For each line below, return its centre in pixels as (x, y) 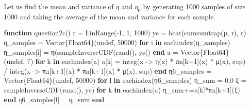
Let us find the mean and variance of (59, 6)
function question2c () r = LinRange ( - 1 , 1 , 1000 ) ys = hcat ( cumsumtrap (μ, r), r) (125, 33)
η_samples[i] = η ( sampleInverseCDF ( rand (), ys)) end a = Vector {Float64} (117, 52)
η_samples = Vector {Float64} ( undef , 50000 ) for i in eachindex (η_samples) (117, 42)
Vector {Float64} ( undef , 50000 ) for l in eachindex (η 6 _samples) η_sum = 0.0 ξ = (125, 80)
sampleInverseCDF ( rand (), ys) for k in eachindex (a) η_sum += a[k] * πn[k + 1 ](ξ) (122, 89)
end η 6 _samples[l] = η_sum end (54, 99)
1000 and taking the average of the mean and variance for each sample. (110, 16)
